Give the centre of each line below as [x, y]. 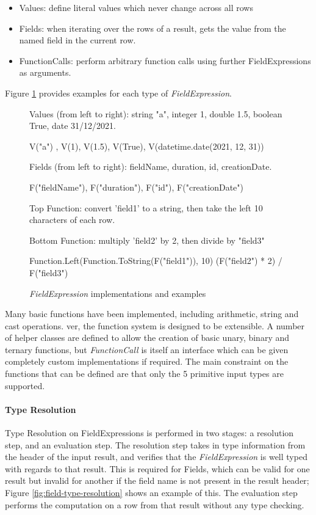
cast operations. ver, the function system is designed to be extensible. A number [155, 325]
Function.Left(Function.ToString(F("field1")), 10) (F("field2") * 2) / [156, 261]
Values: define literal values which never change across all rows [136, 7]
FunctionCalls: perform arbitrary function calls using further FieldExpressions [165, 60]
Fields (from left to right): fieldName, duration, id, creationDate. [151, 166]
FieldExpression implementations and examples [118, 293]
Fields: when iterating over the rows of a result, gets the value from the [153, 28]
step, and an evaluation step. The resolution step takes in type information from [155, 444]
